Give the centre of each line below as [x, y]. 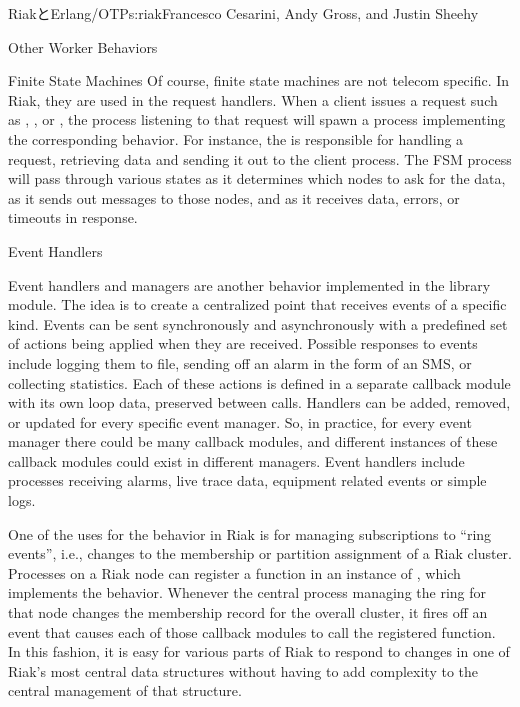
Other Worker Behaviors [83, 46]
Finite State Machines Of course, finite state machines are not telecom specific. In [259, 80]
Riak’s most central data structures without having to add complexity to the [243, 670]
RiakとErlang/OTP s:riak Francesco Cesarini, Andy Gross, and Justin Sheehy [243, 13]
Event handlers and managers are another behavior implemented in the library [249, 284]
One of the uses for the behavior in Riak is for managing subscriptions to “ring [250, 533]
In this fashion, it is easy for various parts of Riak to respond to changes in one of [259, 651]
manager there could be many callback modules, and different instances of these [253, 441]
